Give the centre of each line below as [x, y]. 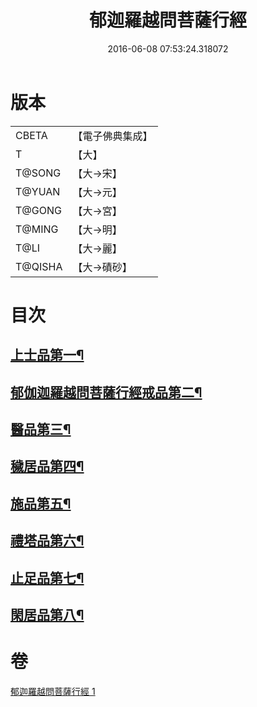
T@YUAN [38, 191]
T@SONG [38, 173]
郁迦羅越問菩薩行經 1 [53, 691]
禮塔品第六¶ [47, 541]
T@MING [37, 229]
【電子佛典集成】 [112, 136]
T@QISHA [39, 266]
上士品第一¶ [47, 355]
